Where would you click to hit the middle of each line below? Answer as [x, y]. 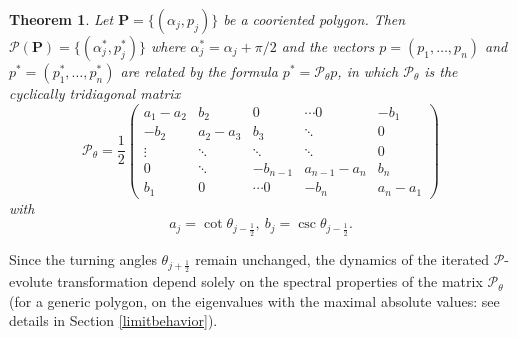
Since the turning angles [83, 258]
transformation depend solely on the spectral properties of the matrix [270, 281]
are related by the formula [199, 71]
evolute [31, 281]
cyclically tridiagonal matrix [95, 93]
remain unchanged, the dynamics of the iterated [342, 258]
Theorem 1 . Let [61, 19]
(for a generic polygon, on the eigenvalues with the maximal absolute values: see [254, 300]
